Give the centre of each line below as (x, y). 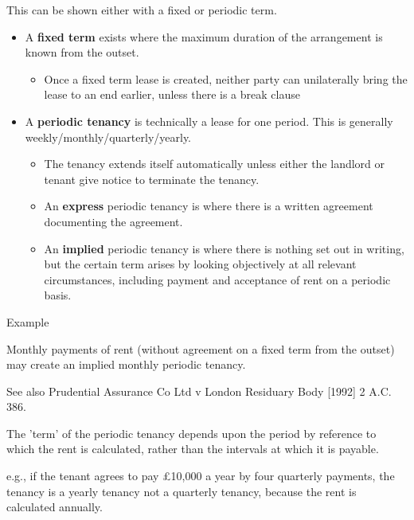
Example (28, 321)
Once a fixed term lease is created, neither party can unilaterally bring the (226, 78)
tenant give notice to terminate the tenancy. (152, 179)
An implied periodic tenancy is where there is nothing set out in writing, (224, 248)
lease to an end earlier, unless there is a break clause (172, 94)
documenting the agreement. (113, 221)
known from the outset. (82, 52)
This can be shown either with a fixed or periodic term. (142, 10)
